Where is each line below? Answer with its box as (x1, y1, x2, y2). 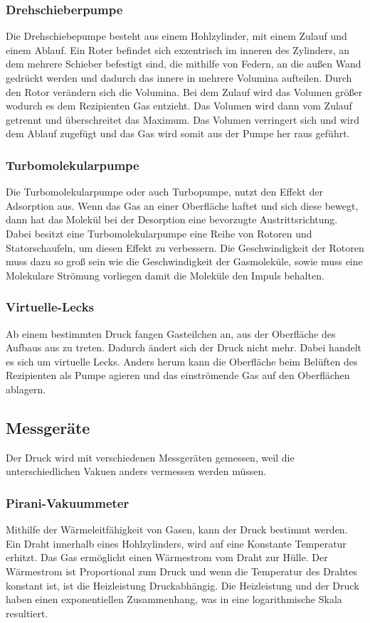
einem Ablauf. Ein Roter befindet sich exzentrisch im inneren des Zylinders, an (6, 42, 350, 57)
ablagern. (6, 381, 46, 396)
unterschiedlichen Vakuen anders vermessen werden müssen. (6, 464, 267, 479)
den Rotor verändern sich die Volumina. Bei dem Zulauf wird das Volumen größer (6, 84, 363, 99)
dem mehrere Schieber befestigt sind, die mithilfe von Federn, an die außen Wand (6, 56, 361, 71)
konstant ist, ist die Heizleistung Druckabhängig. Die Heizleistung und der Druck (6, 577, 359, 592)
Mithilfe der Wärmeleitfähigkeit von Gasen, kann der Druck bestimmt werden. (6, 522, 348, 537)
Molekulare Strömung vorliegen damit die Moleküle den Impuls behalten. (6, 267, 324, 282)
